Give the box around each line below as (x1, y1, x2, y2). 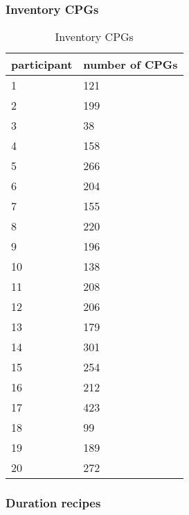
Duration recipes (6, 494, 101, 512)
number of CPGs (83, 56, 178, 73)
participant (11, 56, 73, 73)
